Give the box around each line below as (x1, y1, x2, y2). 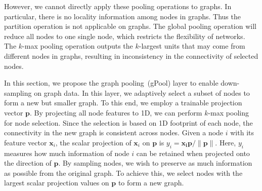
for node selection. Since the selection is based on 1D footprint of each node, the (4, 117, 253, 128)
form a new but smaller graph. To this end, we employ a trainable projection (4, 97, 242, 108)
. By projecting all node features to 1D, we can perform (29, 107, 202, 118)
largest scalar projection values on (4, 177, 109, 188)
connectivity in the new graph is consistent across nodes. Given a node (4, 127, 224, 138)
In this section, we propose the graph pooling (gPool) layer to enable (4, 78, 219, 88)
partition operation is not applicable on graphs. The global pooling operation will (4, 21, 256, 31)
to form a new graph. (118, 177, 184, 188)
